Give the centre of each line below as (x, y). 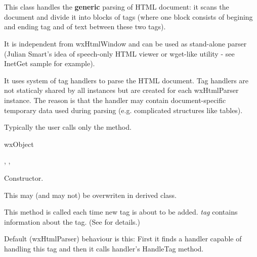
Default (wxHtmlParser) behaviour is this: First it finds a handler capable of (123, 239)
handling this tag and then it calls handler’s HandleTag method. (104, 248)
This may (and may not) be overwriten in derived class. (90, 195)
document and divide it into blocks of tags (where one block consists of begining (128, 16)
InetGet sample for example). (50, 63)
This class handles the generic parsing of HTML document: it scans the (117, 7)
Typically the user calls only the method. (68, 127)
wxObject (19, 144)
